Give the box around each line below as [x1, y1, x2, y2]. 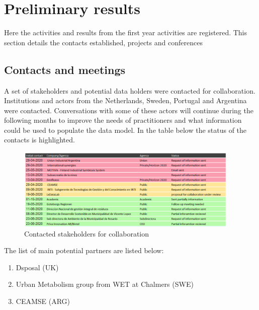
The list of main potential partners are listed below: [4, 245, 164, 256]
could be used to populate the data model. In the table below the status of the [4, 124, 247, 135]
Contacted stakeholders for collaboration [24, 228, 149, 239]
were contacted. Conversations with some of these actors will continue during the [4, 105, 253, 115]
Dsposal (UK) [16, 262, 59, 272]
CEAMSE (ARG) [16, 295, 70, 306]
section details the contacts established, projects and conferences [4, 37, 203, 47]
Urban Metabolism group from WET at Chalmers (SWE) [16, 279, 194, 289]
